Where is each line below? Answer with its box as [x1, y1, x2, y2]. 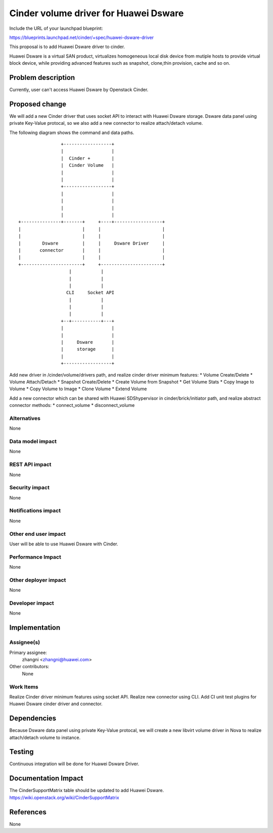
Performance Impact [9, 553, 62, 561]
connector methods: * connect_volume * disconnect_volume [9, 402, 135, 408]
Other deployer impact [9, 576, 66, 583]
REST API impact [9, 461, 52, 468]
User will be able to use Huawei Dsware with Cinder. [9, 541, 118, 547]
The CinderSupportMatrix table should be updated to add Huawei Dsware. [9, 788, 164, 794]
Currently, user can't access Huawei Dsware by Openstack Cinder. [9, 86, 149, 93]
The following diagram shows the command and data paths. [9, 129, 134, 135]
